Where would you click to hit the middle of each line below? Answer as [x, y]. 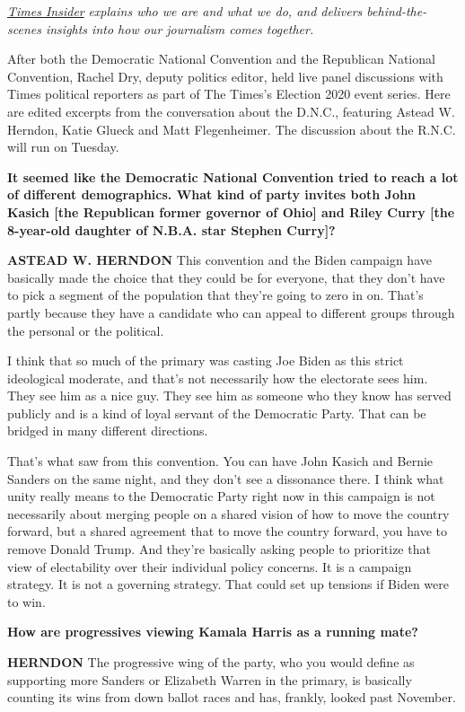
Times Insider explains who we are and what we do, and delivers [185, 11]
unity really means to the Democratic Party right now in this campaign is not [221, 496]
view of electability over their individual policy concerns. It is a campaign [210, 566]
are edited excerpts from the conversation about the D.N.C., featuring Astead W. [231, 111]
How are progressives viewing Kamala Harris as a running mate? [213, 632]
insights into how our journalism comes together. [180, 28]
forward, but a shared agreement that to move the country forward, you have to [227, 531]
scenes [24, 28]
